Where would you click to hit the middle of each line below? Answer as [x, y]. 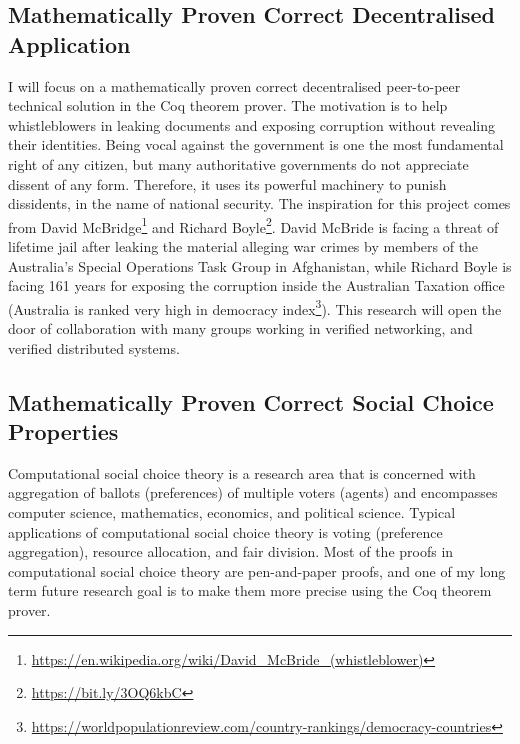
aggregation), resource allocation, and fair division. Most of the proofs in [231, 551]
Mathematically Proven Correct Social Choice [251, 401]
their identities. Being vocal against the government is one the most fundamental [256, 144]
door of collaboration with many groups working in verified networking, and [240, 328]
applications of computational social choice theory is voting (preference [225, 531]
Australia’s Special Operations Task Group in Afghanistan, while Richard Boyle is [260, 265]
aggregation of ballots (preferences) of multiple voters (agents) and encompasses [253, 492]
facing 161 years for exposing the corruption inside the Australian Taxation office [256, 285]
